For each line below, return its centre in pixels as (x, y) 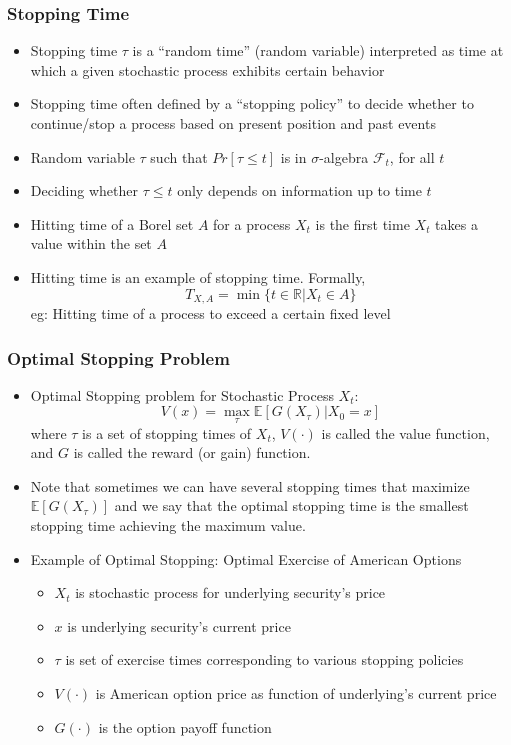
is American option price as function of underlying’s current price (296, 692)
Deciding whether (84, 190)
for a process (252, 223)
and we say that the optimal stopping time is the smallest (291, 505)
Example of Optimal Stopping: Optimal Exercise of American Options (246, 558)
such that (179, 156)
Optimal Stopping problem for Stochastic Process (182, 394)
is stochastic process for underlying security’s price (230, 592)
